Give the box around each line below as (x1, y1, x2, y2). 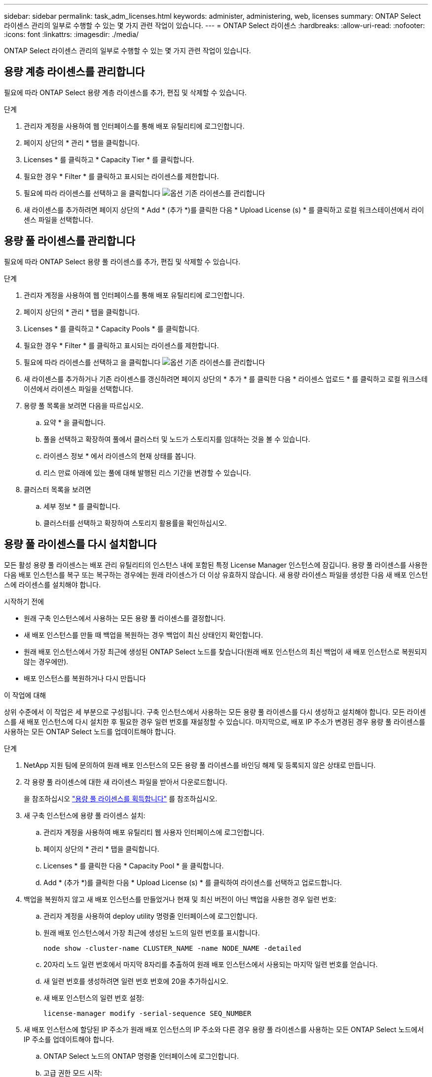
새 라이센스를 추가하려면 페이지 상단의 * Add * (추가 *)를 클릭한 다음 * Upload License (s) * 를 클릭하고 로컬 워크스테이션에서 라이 (24, 205, 424, 214)
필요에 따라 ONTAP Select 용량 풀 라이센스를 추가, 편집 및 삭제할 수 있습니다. (4, 257, 241, 266)
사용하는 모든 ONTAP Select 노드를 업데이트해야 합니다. (4, 727, 176, 736)
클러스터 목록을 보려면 (24, 485, 91, 494)
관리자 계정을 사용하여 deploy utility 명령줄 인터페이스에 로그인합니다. (43, 911, 258, 920)
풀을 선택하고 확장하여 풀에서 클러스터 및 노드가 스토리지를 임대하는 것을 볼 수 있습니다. (43, 434, 310, 443)
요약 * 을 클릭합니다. (43, 418, 106, 427)
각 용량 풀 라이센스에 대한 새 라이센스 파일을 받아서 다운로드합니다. (24, 777, 227, 786)
